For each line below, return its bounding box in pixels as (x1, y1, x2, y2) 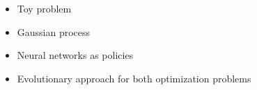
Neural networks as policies (17, 48, 134, 62)
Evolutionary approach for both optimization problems (17, 71, 251, 85)
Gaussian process (17, 24, 91, 39)
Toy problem (17, 1, 72, 15)
